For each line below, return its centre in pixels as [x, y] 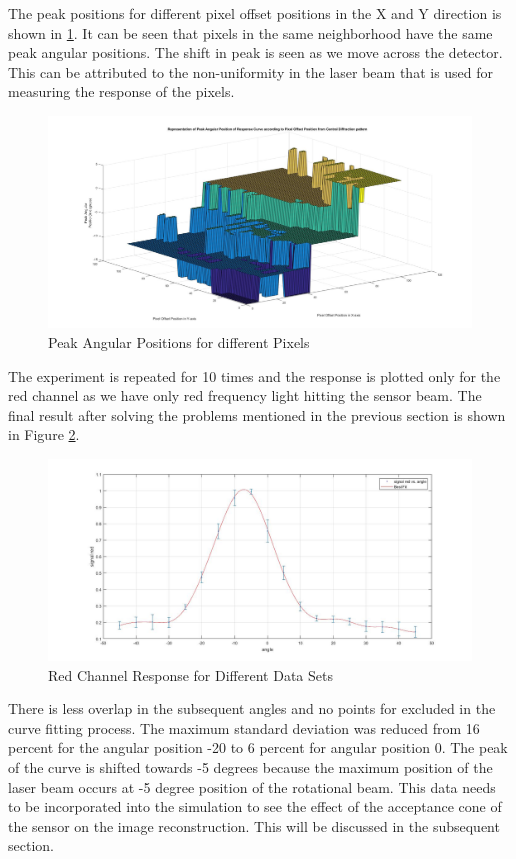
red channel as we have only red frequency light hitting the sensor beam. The [245, 395]
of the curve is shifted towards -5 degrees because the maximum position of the [250, 766]
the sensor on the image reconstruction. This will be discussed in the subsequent [254, 825]
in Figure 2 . [44, 434]
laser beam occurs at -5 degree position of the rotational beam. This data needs [252, 786]
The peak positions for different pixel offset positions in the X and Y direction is [255, 13]
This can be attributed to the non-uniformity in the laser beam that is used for [251, 71]
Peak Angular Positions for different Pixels [179, 341]
